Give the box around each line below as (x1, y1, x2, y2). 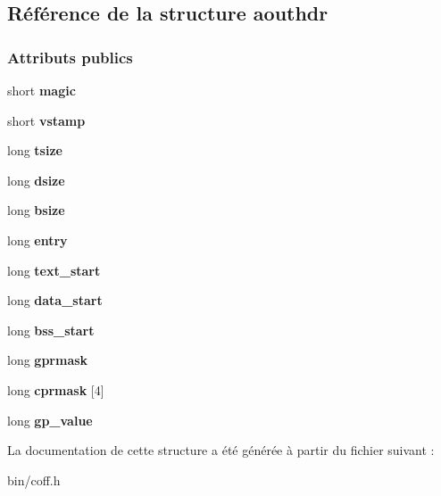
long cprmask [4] (7, 380, 104, 399)
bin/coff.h (7, 470, 61, 489)
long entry (7, 230, 68, 249)
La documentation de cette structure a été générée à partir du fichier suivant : (7, 441, 435, 459)
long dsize (7, 170, 65, 189)
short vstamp (7, 111, 86, 129)
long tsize (7, 141, 62, 160)
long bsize (7, 201, 65, 219)
